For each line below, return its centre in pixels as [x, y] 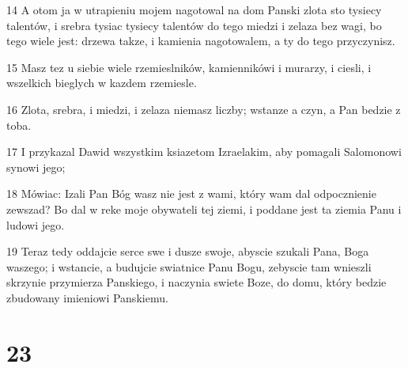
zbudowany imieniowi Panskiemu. [87, 297]
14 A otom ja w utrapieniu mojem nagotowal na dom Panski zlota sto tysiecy [194, 9]
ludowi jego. [36, 224]
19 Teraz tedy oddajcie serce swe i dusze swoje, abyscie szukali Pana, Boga [188, 251]
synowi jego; [36, 167]
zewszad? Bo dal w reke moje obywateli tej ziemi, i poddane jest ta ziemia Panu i [204, 209]
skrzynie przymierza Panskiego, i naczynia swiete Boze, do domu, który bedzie [196, 282]
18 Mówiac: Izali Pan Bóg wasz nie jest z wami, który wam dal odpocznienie [191, 193]
